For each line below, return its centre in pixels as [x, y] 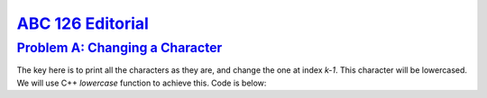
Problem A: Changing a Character [119, 48]
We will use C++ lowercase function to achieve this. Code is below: [142, 83]
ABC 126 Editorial [83, 23]
